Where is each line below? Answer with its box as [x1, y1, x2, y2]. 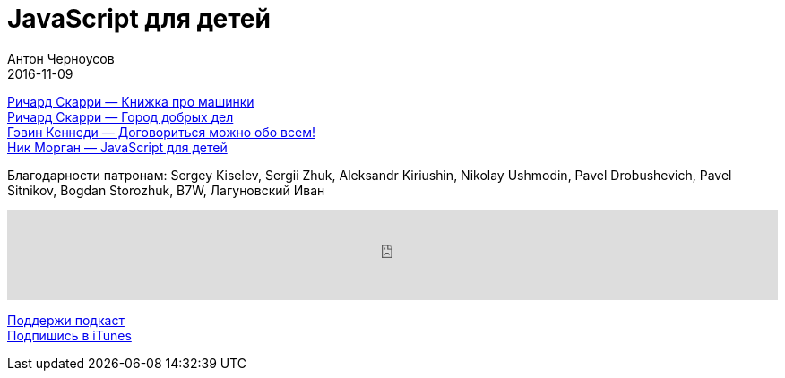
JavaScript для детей [7, 4, 271, 34]
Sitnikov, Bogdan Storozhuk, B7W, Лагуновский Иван [7, 182, 325, 198]
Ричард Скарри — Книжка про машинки [7, 93, 254, 109]
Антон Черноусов [7, 50, 115, 66]
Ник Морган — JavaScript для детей [7, 139, 228, 155]
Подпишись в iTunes [7, 327, 132, 343]
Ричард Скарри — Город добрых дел [7, 108, 234, 125]
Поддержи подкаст [7, 312, 125, 328]
